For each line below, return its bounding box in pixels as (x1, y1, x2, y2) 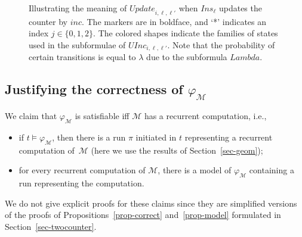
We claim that (5, 110, 57, 122)
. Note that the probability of (167, 38, 275, 51)
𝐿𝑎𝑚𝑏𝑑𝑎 (230, 54, 260, 63)
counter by (29, 15, 67, 27)
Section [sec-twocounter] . (5, 220, 97, 232)
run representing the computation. (19, 177, 144, 189)
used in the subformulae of (29, 38, 126, 51)
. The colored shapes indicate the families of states (93, 27, 278, 39)
